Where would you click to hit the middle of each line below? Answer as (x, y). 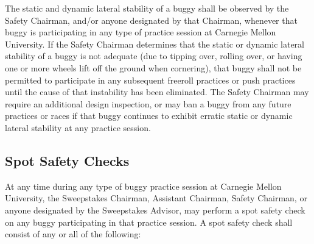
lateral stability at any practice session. (78, 127)
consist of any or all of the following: (73, 234)
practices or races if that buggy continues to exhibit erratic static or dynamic (149, 116)
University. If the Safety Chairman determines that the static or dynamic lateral (155, 44)
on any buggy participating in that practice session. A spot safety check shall (149, 222)
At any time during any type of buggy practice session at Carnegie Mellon (143, 186)
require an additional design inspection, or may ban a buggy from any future (148, 103)
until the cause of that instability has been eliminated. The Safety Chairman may (157, 92)
